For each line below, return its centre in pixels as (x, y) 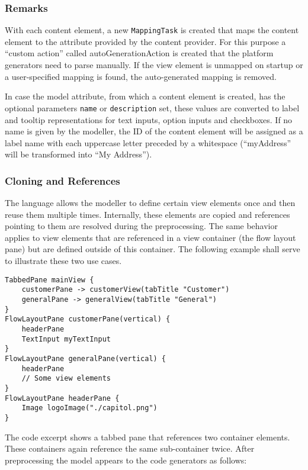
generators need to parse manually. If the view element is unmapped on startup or (154, 65)
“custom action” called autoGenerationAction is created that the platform (139, 53)
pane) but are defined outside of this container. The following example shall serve (153, 249)
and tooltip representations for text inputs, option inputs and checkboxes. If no (149, 119)
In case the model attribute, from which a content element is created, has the (145, 96)
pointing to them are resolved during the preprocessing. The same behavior (141, 226)
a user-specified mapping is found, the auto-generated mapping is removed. (141, 76)
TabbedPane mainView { (49, 280)
